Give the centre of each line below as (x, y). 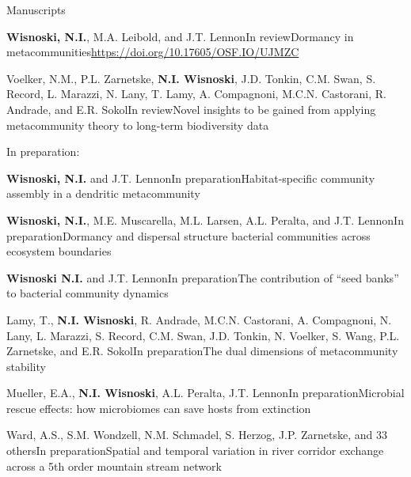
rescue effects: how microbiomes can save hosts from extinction (159, 408)
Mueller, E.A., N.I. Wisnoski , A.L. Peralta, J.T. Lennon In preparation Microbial (205, 393)
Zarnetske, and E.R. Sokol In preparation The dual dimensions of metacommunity (202, 351)
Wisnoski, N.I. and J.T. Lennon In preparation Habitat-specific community (191, 178)
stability (26, 366)
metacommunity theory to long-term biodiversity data (138, 125)
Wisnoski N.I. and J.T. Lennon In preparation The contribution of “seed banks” (203, 277)
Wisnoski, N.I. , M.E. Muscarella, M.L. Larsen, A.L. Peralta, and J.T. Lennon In (205, 220)
